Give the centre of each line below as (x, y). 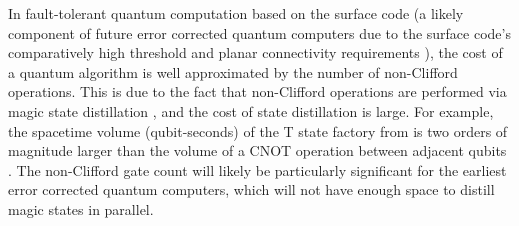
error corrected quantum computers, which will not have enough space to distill (251, 189)
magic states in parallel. (81, 208)
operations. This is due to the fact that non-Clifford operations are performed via (257, 91)
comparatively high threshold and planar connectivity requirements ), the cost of (255, 52)
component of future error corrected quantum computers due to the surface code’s (259, 32)
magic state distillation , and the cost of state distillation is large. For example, (251, 110)
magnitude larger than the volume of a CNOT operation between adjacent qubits (257, 150)
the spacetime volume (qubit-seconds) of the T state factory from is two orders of (258, 130)
